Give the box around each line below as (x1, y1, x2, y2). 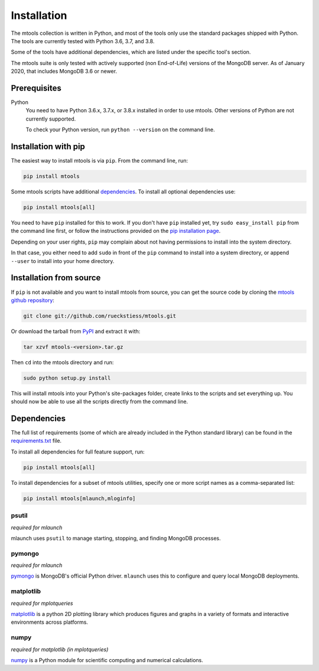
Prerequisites (11, 83, 61, 93)
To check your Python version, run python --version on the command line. (25, 126, 215, 133)
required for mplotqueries (11, 599, 73, 607)
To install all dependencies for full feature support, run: (11, 448, 145, 455)
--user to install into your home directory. (11, 257, 115, 264)
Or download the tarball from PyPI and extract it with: (11, 328, 141, 335)
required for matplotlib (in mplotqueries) (11, 646, 109, 653)
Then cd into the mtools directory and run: (11, 358, 114, 366)
